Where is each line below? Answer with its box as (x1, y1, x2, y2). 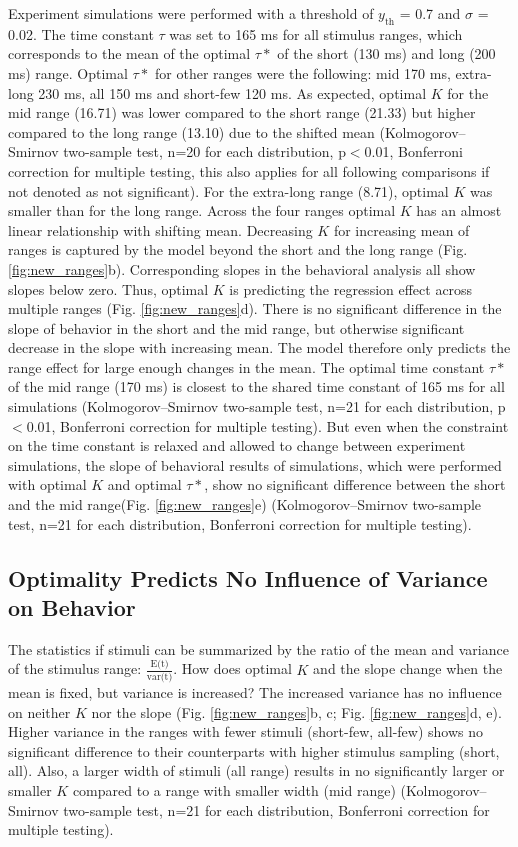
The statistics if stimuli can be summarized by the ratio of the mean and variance (8, 638, 509, 659)
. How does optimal (173, 658, 292, 679)
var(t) (146, 672, 173, 683)
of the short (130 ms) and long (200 (277, 43, 496, 64)
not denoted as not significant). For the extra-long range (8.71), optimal (8, 180, 449, 201)
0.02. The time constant (8, 23, 154, 44)
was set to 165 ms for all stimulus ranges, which (169, 23, 463, 44)
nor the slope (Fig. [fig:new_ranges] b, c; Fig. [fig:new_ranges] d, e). (91, 701, 502, 722)
